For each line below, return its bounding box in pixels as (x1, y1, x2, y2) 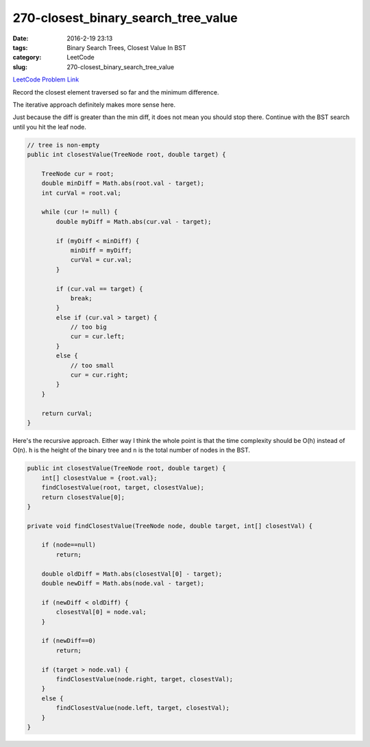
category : (12, 53, 42, 62)
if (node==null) (41, 541, 96, 549)
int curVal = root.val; (41, 189, 121, 197)
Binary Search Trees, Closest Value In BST (66, 43, 186, 51)
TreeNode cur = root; (41, 170, 114, 177)
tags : (12, 43, 28, 51)
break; (70, 294, 92, 302)
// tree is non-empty (27, 141, 100, 149)
